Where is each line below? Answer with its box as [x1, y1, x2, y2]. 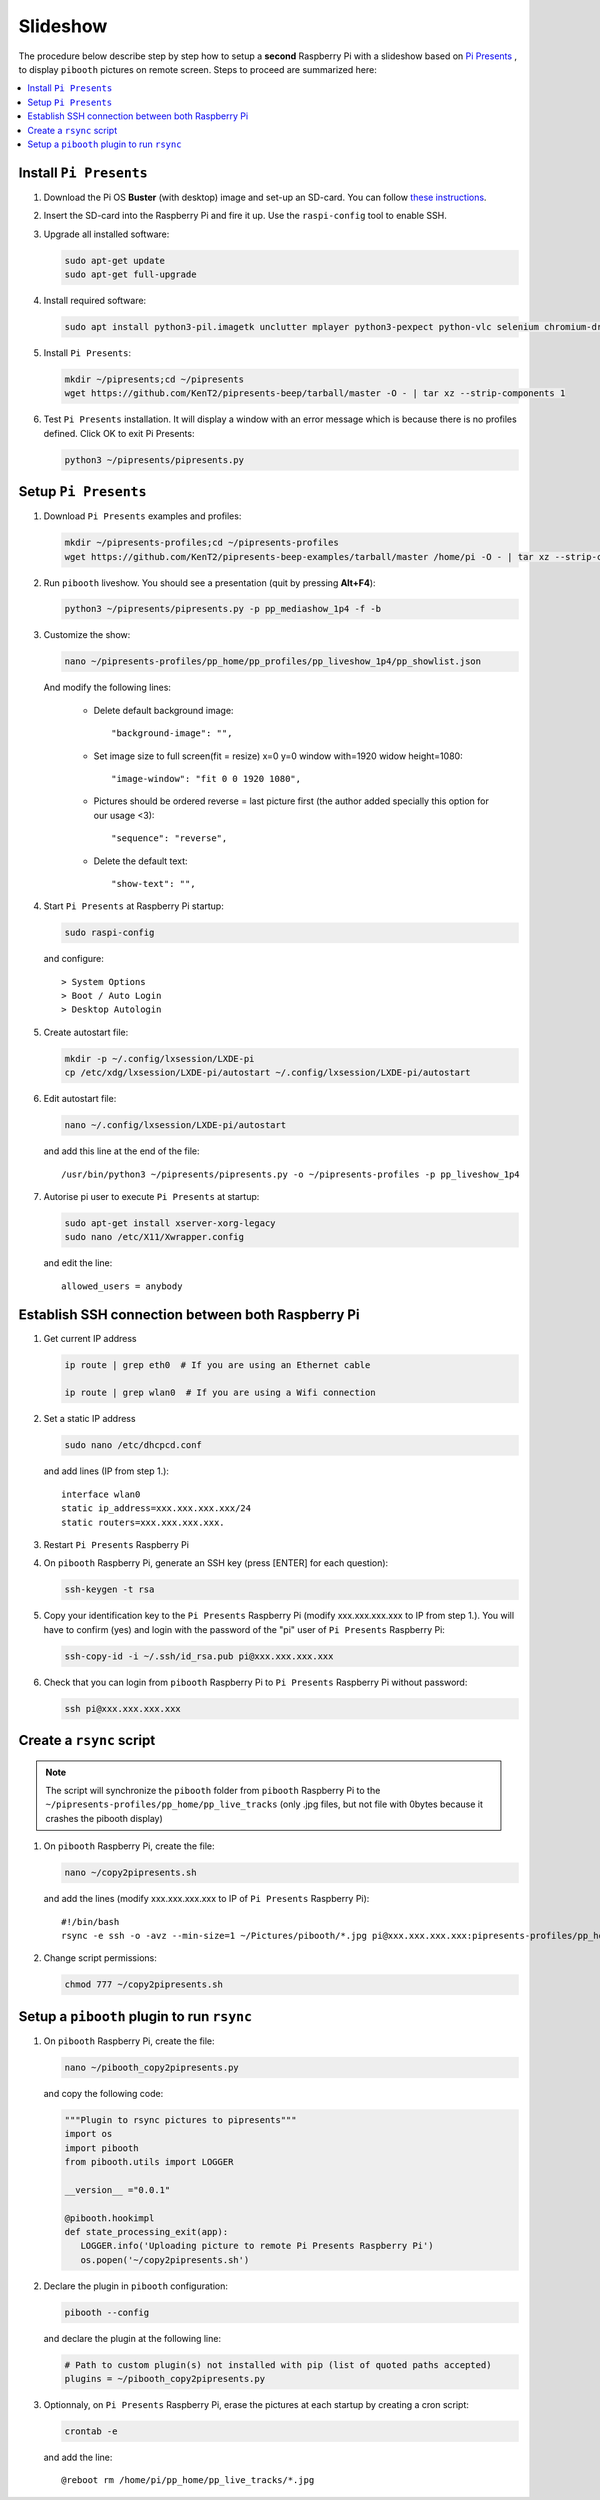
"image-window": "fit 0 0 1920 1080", [111, 773, 302, 784]
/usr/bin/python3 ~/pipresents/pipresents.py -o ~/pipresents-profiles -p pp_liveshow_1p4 [61, 1168, 520, 1180]
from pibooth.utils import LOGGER [64, 2156, 234, 2167]
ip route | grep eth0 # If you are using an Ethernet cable [64, 1359, 371, 1370]
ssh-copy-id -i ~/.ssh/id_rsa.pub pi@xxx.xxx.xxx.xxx [64, 1650, 334, 1662]
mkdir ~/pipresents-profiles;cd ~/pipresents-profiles [64, 537, 339, 549]
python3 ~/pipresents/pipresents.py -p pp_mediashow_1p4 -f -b [64, 603, 382, 615]
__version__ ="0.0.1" [64, 2184, 171, 2195]
